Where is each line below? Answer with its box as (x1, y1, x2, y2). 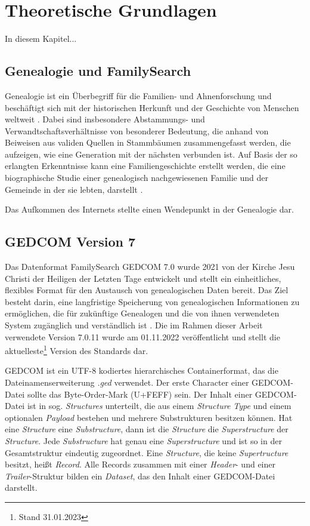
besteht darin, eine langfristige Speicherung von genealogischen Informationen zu (5, 295, 300, 307)
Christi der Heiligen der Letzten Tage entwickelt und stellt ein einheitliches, (5, 272, 281, 284)
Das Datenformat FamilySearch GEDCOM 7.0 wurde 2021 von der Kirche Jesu (5, 260, 295, 273)
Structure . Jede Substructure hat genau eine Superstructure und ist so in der (5, 435, 282, 447)
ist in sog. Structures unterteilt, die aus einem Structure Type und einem (27, 399, 292, 412)
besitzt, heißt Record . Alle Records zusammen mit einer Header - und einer (5, 458, 275, 470)
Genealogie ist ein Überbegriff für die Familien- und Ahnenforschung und (5, 89, 272, 101)
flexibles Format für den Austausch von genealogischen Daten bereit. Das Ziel (5, 284, 289, 296)
